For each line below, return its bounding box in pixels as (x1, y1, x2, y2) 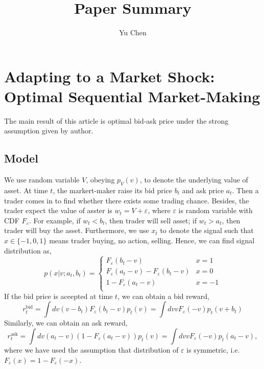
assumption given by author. (4, 125, 93, 136)
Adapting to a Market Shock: (4, 65, 215, 86)
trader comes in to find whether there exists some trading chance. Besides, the (4, 195, 249, 205)
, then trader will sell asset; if (105, 215, 197, 225)
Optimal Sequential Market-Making (4, 85, 260, 106)
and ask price (182, 185, 224, 196)
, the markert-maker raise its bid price (53, 185, 173, 196)
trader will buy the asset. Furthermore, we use (4, 225, 149, 236)
